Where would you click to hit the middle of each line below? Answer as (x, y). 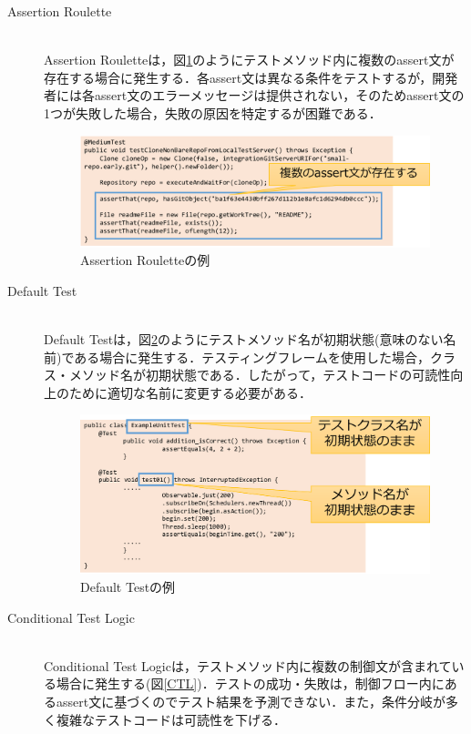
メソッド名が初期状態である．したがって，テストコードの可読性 (260, 375)
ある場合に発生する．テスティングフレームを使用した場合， (252, 357)
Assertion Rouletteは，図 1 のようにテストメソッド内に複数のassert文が (249, 60)
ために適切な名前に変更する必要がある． (190, 392)
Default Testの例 (128, 587)
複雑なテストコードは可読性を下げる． (171, 719)
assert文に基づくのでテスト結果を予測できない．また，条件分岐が (251, 701)
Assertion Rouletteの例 (145, 260)
